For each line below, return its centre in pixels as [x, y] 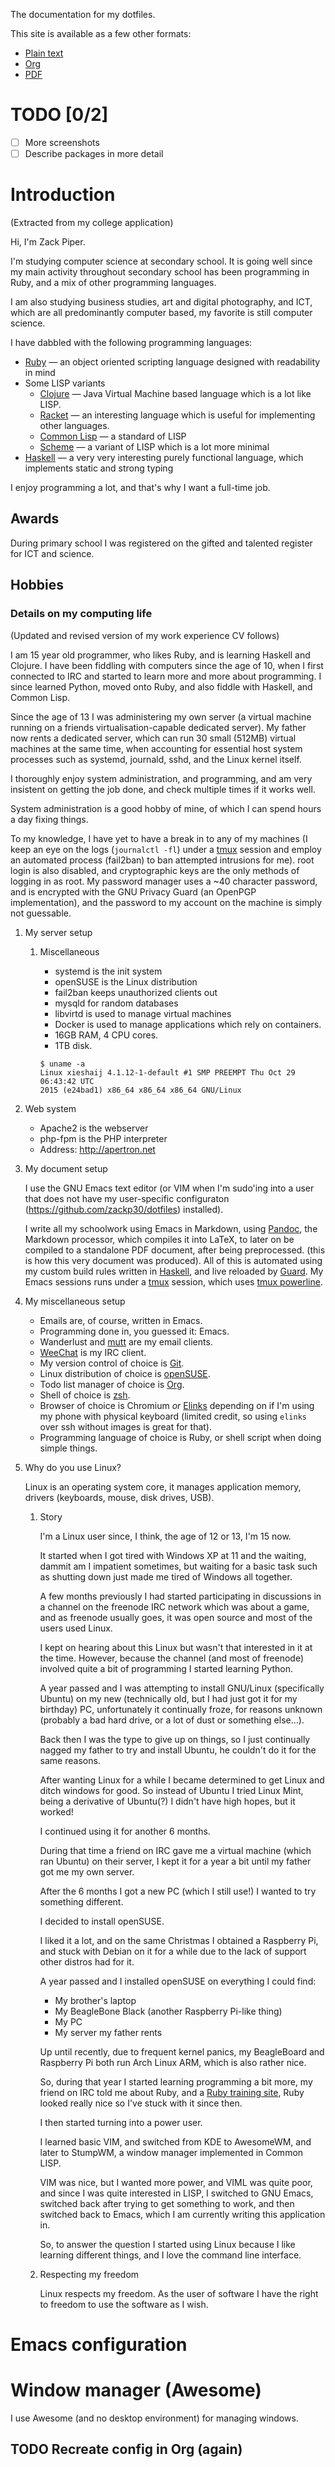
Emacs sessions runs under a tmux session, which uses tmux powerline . [173, 1281]
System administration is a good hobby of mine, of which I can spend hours [166, 808]
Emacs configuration [99, 2344]
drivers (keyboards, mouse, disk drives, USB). [119, 1497]
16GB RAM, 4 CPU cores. [106, 1035]
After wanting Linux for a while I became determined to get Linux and [182, 1780]
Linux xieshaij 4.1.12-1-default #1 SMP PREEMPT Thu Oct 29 [167, 1072]
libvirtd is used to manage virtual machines [143, 1013]
